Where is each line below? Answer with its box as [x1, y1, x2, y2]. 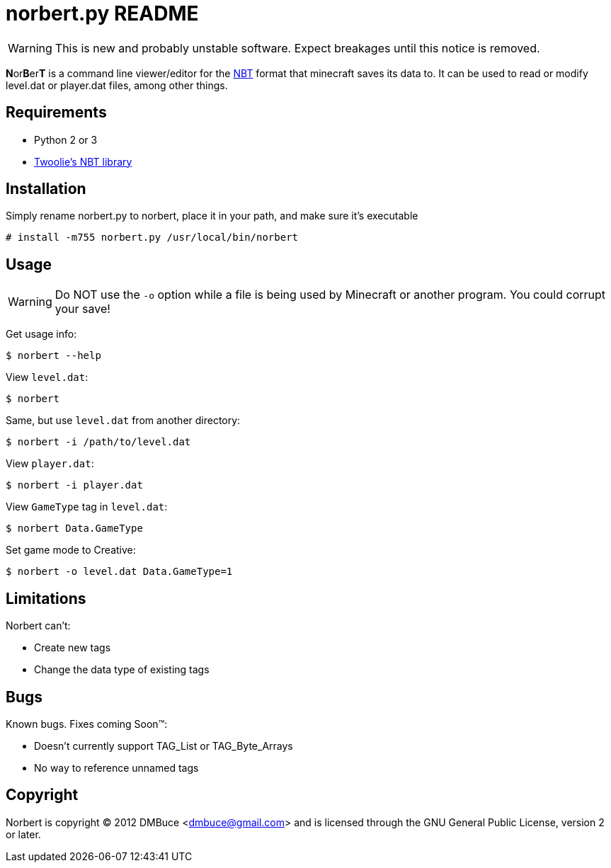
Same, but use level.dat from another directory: [6, 414, 241, 427]
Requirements [6, 103, 107, 122]
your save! [55, 302, 110, 316]
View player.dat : [6, 457, 94, 470]
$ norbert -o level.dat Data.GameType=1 [6, 566, 233, 578]
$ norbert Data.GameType [6, 522, 143, 535]
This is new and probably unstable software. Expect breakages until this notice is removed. [55, 40, 540, 55]
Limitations [6, 589, 86, 607]
